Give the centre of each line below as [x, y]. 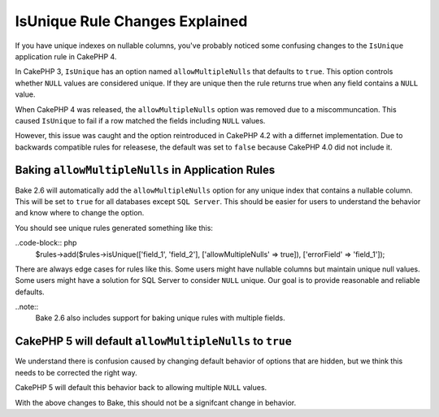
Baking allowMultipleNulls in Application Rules [145, 170]
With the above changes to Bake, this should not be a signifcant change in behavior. [156, 402]
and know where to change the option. [80, 213]
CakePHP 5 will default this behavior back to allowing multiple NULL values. [141, 388]
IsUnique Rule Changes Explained [131, 21]
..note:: [27, 307]
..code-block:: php [46, 243]
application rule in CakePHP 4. [66, 56]
